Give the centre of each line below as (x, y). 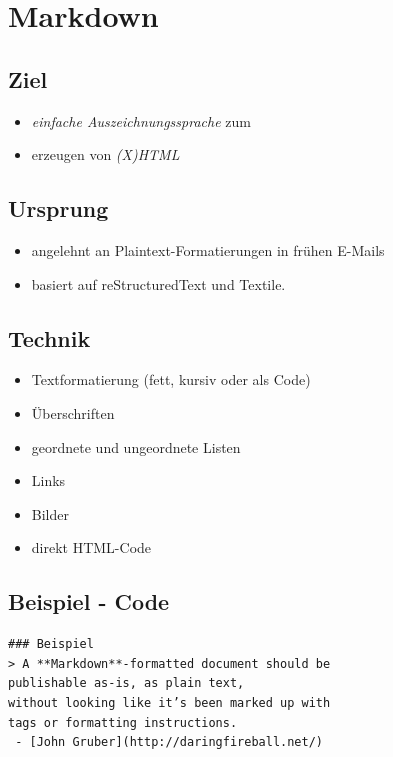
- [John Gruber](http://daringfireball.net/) (169, 742)
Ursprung (58, 208)
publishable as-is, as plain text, (126, 683)
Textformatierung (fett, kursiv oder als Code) (171, 379)
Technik (49, 337)
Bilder (50, 513)
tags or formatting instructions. (123, 722)
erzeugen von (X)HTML (105, 154)
